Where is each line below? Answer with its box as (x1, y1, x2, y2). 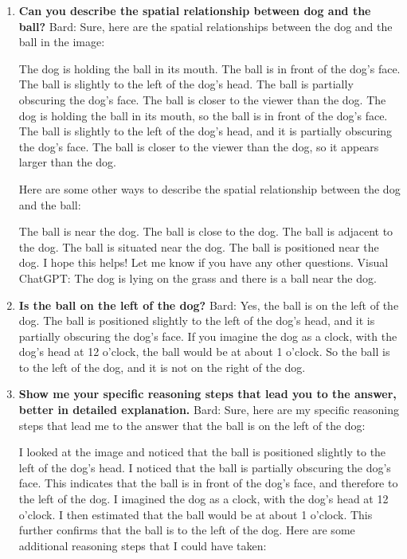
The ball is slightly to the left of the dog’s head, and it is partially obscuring (18, 123, 393, 139)
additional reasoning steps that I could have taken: (18, 537, 267, 553)
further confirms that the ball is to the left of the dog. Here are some (18, 522, 355, 538)
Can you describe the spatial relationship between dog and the (18, 2, 371, 18)
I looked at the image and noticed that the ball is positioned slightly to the (18, 444, 386, 460)
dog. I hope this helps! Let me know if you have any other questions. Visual (18, 254, 389, 271)
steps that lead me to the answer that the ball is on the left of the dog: (18, 416, 366, 433)
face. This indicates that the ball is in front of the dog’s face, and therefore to (18, 475, 398, 491)
